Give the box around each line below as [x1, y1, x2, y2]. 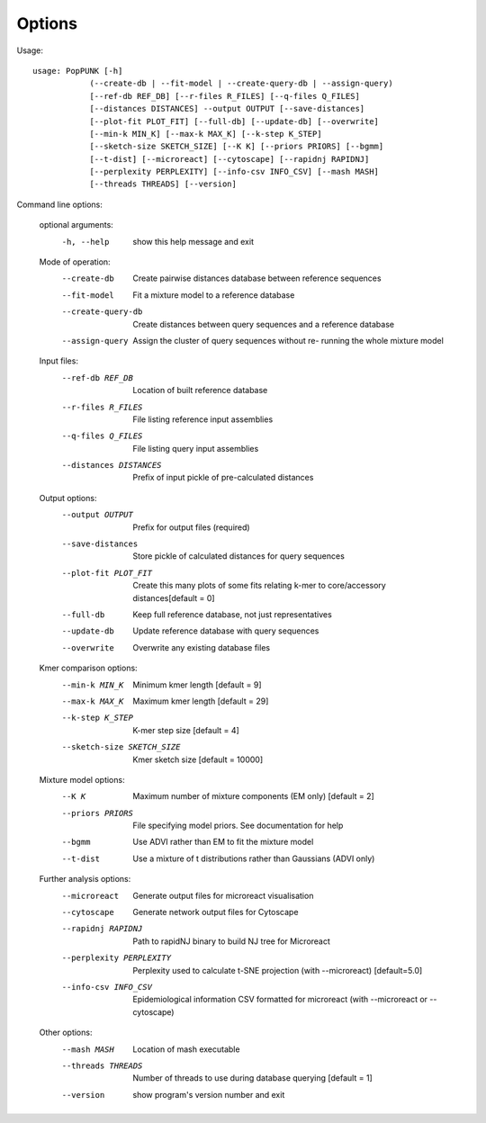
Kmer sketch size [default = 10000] [132, 754, 264, 765]
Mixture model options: [39, 774, 125, 785]
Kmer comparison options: [39, 662, 139, 674]
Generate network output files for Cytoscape [132, 907, 299, 918]
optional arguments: [39, 220, 114, 230]
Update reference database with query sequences [132, 625, 319, 636]
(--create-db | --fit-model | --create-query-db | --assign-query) [89, 78, 393, 89]
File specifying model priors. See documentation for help [132, 820, 344, 831]
